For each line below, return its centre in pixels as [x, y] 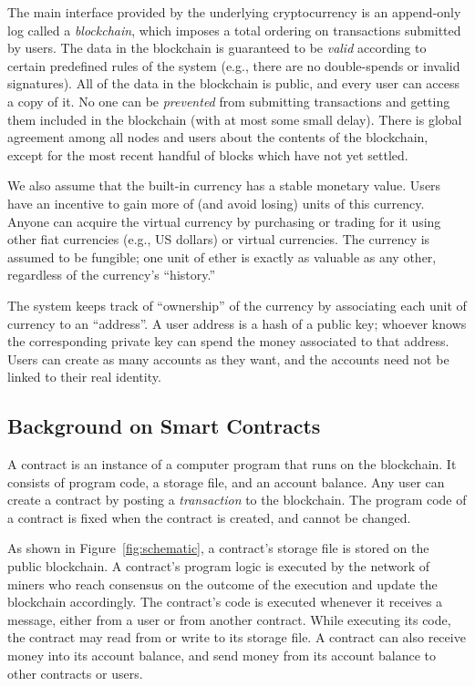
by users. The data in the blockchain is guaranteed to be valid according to [217, 48]
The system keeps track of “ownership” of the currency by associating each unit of [237, 305]
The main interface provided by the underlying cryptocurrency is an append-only [234, 12]
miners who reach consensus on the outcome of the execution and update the [222, 584]
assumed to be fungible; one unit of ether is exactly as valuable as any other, [222, 256]
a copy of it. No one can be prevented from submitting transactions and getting [229, 101]
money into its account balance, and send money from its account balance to [222, 655]
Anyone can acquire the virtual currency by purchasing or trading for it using [224, 221]
